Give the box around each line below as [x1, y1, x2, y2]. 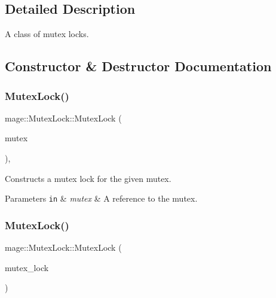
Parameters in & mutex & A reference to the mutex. [5, 192, 198, 205]
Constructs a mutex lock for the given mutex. [5, 172, 171, 184]
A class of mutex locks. [5, 28, 89, 40]
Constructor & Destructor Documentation [5, 57, 272, 75]
